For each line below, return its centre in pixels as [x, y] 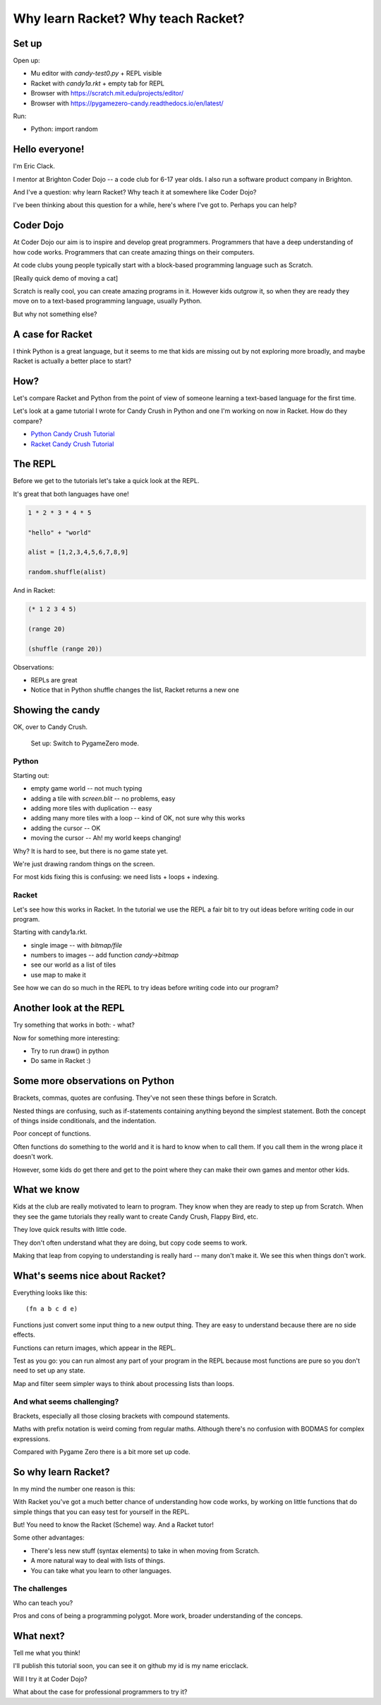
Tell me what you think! [47, 1653]
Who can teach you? [43, 1602]
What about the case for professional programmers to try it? [100, 1692]
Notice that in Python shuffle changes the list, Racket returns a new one [135, 690]
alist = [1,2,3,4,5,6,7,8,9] [78, 552]
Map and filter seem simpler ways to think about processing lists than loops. [123, 1383]
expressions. [32, 1438]
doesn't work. [33, 1157]
